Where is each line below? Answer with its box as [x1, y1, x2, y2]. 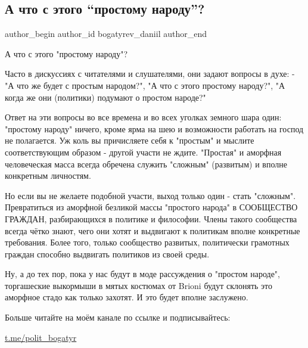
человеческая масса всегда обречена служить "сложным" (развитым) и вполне [5, 157, 287, 170]
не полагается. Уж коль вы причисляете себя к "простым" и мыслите [5, 134, 254, 147]
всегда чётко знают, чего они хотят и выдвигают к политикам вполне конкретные [5, 224, 300, 237]
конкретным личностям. [5, 169, 91, 182]
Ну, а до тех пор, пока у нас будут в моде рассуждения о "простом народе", [5, 268, 280, 280]
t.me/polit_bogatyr [5, 331, 77, 343]
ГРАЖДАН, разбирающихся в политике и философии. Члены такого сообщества [5, 212, 297, 225]
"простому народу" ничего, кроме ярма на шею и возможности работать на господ [5, 122, 304, 135]
